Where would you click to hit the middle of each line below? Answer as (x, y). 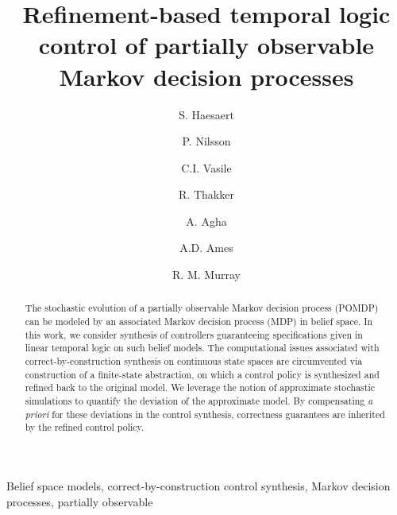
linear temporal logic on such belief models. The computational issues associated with (202, 348)
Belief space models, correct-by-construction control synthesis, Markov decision (198, 486)
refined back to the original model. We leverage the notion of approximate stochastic (200, 387)
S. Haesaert (206, 114)
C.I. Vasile (206, 167)
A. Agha (206, 221)
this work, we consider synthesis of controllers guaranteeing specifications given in (194, 334)
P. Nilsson (206, 141)
